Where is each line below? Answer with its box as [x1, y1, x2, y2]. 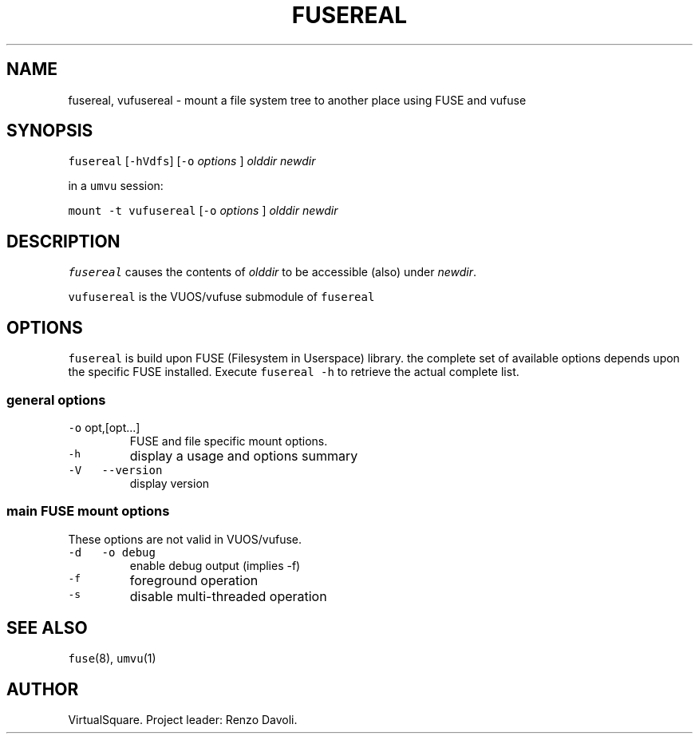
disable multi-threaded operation [129, 588, 327, 604]
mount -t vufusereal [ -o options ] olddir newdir [68, 204, 338, 218]
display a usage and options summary [129, 447, 358, 464]
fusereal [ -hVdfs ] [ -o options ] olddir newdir [68, 154, 316, 168]
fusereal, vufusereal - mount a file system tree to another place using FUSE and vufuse [68, 93, 527, 107]
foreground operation [129, 572, 259, 588]
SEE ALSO [6, 618, 88, 639]
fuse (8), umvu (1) [68, 651, 156, 666]
